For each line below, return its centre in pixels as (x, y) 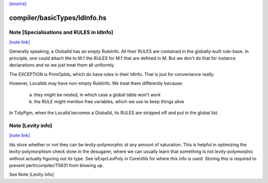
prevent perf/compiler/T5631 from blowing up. (56, 165)
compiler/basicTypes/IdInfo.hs (58, 18)
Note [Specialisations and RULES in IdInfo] (61, 32)
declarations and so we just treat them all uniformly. (62, 65)
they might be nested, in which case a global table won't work (97, 95)
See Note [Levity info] (32, 175)
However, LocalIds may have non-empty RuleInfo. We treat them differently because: (96, 83)
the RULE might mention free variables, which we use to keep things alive (109, 101)
